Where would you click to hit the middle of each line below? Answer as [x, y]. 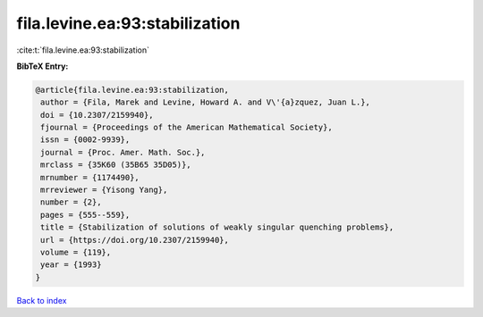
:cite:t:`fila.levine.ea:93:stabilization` [83, 50]
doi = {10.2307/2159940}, [97, 115]
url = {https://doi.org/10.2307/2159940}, [135, 240]
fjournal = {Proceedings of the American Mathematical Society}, [186, 128]
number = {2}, [71, 202]
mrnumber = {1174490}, [90, 177]
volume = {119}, [76, 252]
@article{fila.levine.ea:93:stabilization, [132, 90]
